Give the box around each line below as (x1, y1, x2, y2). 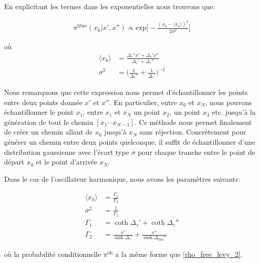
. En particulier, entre (109, 96, 177, 107)
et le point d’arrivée (36, 156, 97, 167)
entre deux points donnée (4, 96, 83, 107)
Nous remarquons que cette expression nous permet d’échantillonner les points (4, 86, 248, 97)
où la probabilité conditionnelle (4, 249, 101, 259)
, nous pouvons (205, 96, 252, 107)
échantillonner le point (4, 107, 74, 117)
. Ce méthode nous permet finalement (134, 116, 252, 127)
